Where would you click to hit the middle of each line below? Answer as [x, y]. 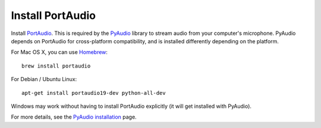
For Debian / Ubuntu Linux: [44, 79]
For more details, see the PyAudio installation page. [74, 117]
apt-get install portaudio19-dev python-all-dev [94, 93]
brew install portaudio [56, 66]
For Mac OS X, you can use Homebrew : [59, 52]
